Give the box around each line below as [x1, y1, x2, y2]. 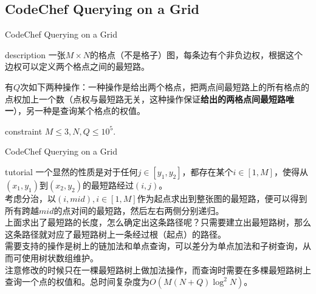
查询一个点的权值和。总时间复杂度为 [5, 275, 149, 288]
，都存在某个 [182, 165, 233, 178]
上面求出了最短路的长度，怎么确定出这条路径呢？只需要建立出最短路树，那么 [5, 216, 311, 229]
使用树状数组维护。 [21, 251, 98, 264]
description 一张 [5, 48, 66, 61]
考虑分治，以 [5, 192, 56, 204]
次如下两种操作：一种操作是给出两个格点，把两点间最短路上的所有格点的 [20, 80, 310, 93]
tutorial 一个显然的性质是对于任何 [5, 165, 138, 178]
